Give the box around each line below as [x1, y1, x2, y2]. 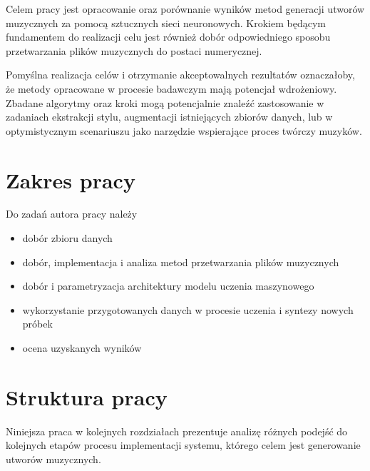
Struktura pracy [6, 382, 168, 411]
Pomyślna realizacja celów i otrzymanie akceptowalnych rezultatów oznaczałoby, [6, 67, 355, 82]
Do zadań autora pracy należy [6, 206, 138, 221]
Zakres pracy [6, 165, 135, 194]
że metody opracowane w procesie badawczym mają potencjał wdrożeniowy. [6, 81, 337, 96]
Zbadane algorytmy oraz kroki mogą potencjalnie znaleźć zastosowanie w [6, 95, 324, 110]
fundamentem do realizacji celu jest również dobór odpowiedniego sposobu [6, 29, 331, 44]
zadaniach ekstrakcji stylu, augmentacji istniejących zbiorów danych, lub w [6, 109, 333, 124]
